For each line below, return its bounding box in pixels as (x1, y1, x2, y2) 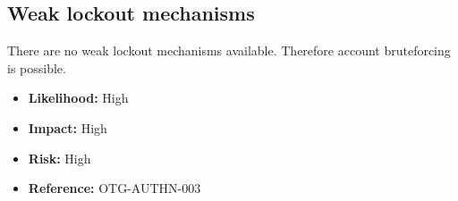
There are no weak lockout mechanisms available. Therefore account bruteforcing (7, 41, 451, 60)
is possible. (7, 58, 66, 77)
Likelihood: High (28, 88, 129, 107)
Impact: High (28, 118, 107, 137)
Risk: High (28, 148, 91, 167)
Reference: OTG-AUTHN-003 (28, 179, 201, 197)
